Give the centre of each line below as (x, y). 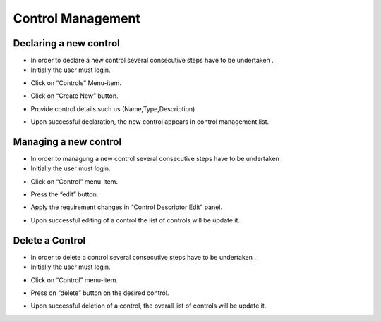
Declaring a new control (66, 43)
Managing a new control (67, 142)
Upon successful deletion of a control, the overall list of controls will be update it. (149, 306)
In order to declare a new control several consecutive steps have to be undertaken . (152, 61)
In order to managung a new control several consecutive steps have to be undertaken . (157, 158)
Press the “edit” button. (65, 194)
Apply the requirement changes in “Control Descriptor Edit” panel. (126, 207)
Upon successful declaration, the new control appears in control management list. (150, 122)
